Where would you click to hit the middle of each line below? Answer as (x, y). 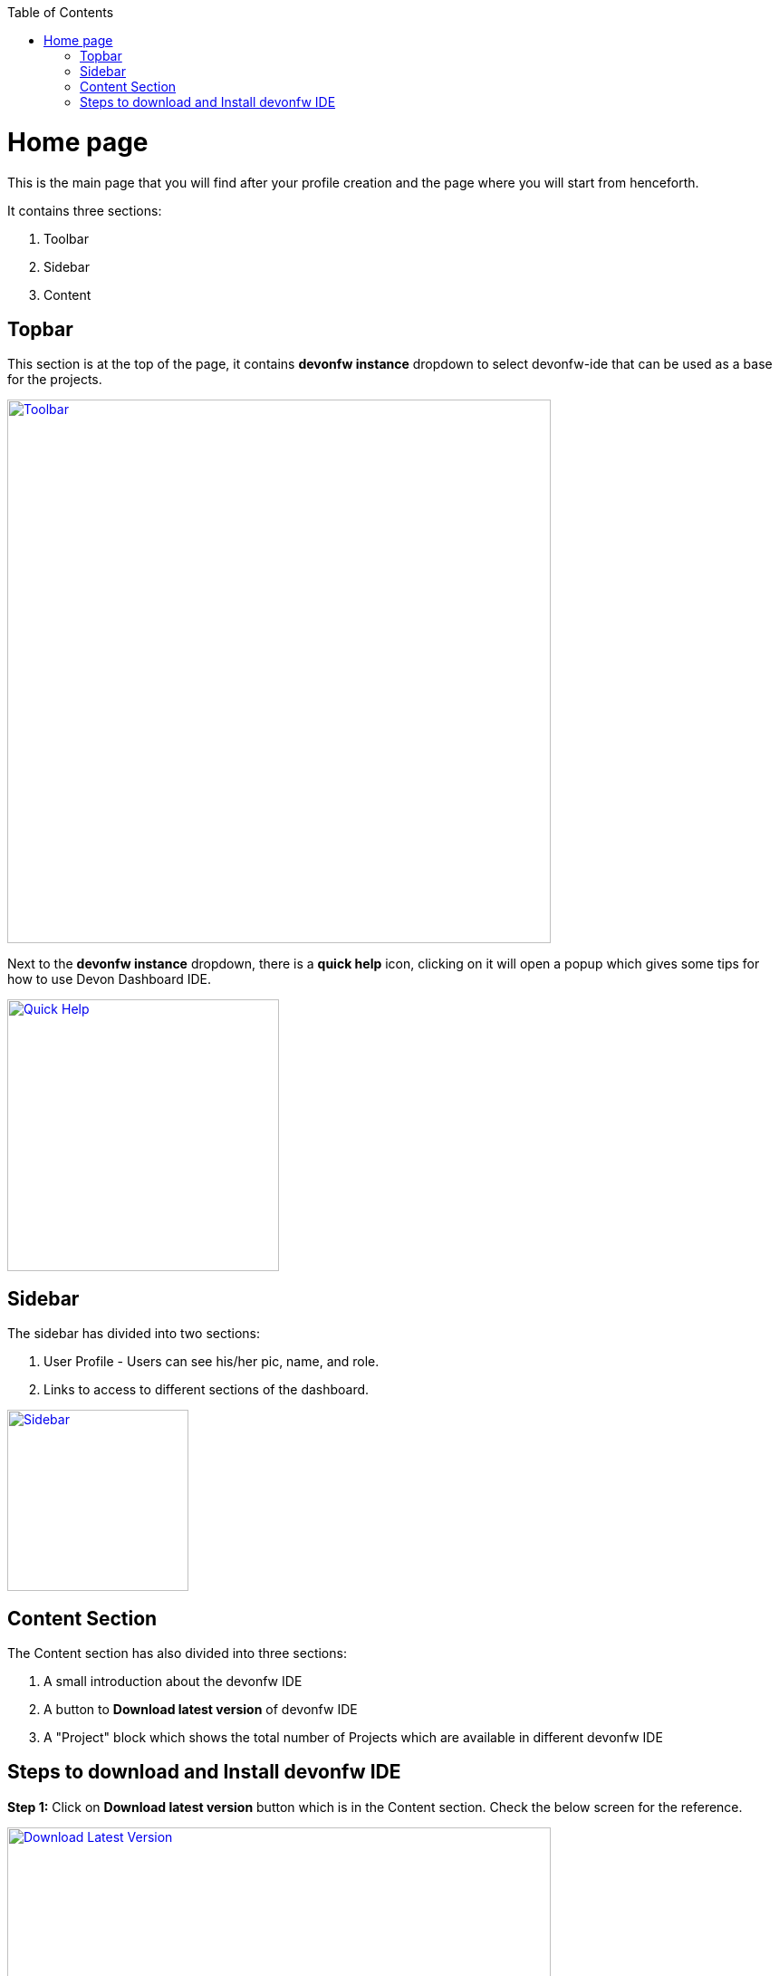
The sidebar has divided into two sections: (134, 1334)
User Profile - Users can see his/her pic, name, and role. (212, 1362)
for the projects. (55, 380)
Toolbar (66, 238)
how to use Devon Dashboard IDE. (110, 979)
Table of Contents (61, 12)
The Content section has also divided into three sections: (177, 1653)
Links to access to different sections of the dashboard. (207, 1390)
